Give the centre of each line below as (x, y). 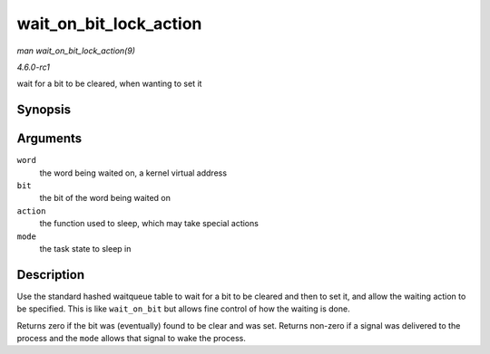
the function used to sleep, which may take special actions (149, 224)
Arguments (49, 139)
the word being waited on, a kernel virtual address (133, 173)
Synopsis (44, 110)
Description (51, 275)
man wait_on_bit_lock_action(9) (76, 51)
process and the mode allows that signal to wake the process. (132, 339)
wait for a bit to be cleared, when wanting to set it (109, 84)
